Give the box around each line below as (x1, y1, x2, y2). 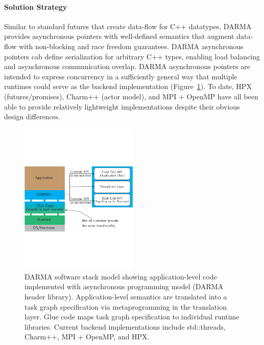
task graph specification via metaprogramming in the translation (25, 301, 227, 312)
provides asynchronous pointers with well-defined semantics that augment (4, 31, 234, 41)
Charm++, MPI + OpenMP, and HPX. (25, 331, 150, 342)
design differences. (4, 111, 61, 122)
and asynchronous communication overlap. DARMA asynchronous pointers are (4, 61, 251, 72)
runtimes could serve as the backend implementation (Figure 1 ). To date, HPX (4, 81, 252, 92)
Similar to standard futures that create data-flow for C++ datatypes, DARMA (4, 20, 252, 31)
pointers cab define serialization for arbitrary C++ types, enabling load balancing (4, 51, 260, 61)
